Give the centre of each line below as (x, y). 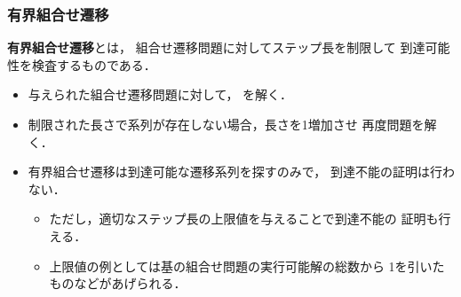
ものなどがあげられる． (118, 283)
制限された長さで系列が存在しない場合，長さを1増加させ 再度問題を (226, 124)
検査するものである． (94, 64)
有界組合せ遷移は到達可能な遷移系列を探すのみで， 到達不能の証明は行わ (241, 172)
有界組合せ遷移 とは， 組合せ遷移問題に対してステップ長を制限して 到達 (216, 47)
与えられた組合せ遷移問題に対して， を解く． (160, 94)
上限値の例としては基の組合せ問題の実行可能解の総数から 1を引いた (247, 266)
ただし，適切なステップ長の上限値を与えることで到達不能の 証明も (244, 219)
